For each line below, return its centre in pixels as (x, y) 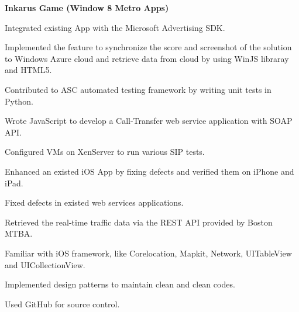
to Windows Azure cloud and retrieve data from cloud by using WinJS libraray (147, 58)
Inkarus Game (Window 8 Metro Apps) (87, 8)
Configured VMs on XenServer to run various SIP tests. (105, 152)
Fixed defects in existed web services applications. (94, 202)
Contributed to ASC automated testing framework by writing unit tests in (138, 89)
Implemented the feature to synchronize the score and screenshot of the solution (148, 47)
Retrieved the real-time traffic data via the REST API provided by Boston (139, 222)
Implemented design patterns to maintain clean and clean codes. (120, 284)
